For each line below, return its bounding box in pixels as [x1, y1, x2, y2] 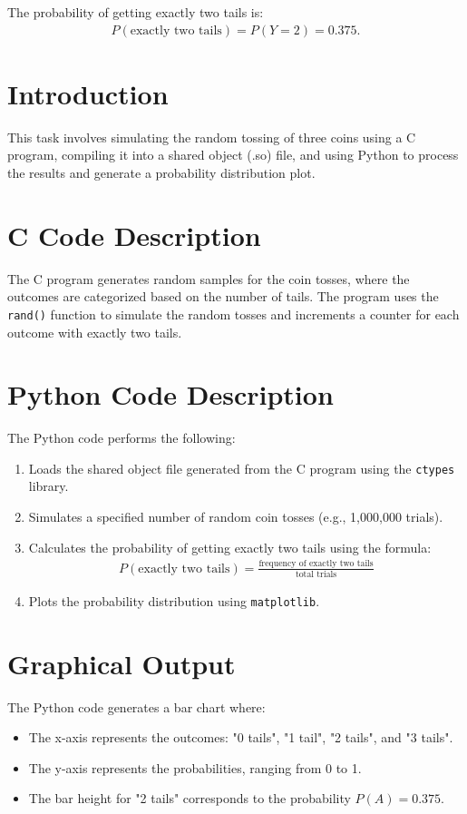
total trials [295, 569, 337, 579]
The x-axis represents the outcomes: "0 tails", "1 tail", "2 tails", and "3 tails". [28, 728, 453, 747]
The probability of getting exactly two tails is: [7, 3, 264, 21]
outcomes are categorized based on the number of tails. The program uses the [7, 287, 439, 306]
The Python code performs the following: [7, 428, 236, 447]
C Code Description [7, 216, 261, 253]
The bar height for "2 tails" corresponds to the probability [28, 789, 351, 808]
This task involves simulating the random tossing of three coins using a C [7, 127, 416, 146]
